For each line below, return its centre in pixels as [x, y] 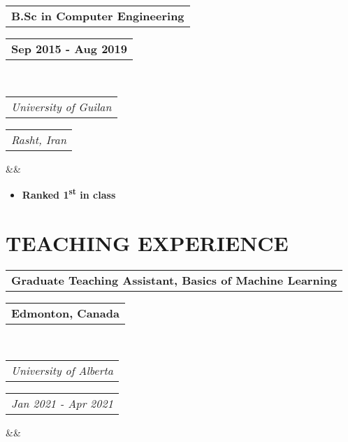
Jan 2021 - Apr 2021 [62, 404]
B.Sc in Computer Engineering [98, 16]
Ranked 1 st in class [69, 193]
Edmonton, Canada [65, 313]
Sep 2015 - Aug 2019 [69, 49]
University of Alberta [62, 371]
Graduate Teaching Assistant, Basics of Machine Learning [174, 280]
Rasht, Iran [39, 139]
